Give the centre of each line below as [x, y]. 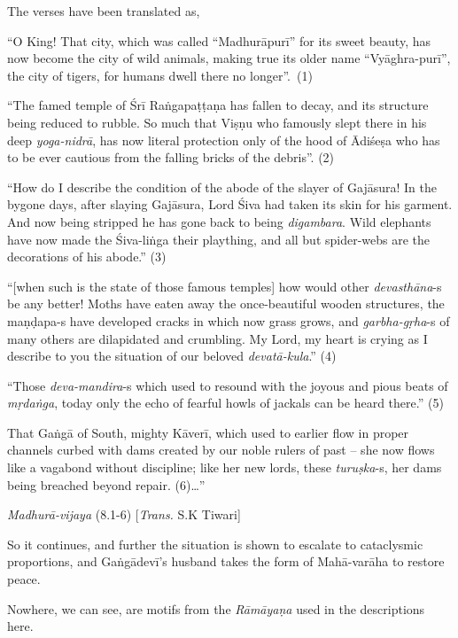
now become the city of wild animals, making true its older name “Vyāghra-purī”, [229, 58]
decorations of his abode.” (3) [87, 257]
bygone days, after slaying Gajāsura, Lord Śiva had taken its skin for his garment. [230, 204]
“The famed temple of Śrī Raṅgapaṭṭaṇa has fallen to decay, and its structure [218, 105]
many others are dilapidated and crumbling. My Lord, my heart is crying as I [217, 338]
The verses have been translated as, [104, 11]
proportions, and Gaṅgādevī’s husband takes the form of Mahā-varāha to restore [226, 561]
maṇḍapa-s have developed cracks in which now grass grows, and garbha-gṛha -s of [229, 320]
